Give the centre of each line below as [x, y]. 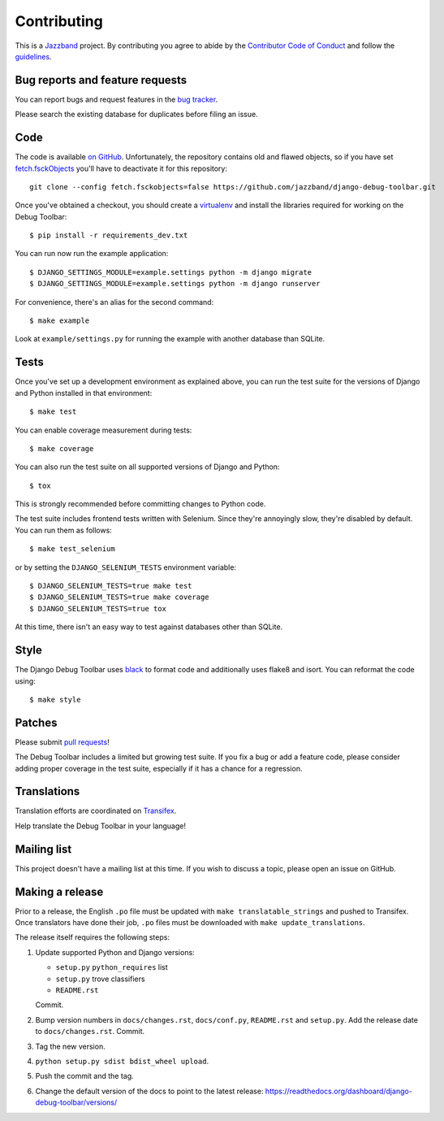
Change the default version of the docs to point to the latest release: [149, 1091]
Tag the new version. [70, 1046]
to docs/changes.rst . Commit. [90, 1032]
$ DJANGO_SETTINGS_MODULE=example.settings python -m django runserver [175, 284]
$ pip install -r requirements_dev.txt [109, 235]
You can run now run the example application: [92, 254]
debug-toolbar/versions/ [76, 1102]
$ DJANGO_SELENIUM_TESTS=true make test [111, 586]
